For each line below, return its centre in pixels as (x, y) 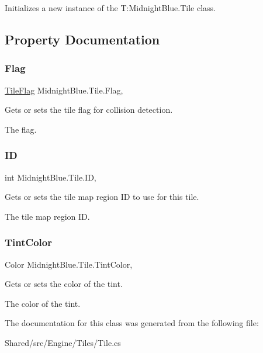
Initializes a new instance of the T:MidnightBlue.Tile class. (110, 8)
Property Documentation (82, 39)
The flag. (21, 129)
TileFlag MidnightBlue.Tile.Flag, (64, 90)
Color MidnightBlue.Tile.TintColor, (69, 264)
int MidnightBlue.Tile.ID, (51, 177)
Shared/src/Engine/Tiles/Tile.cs (63, 342)
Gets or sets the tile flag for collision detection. (89, 110)
